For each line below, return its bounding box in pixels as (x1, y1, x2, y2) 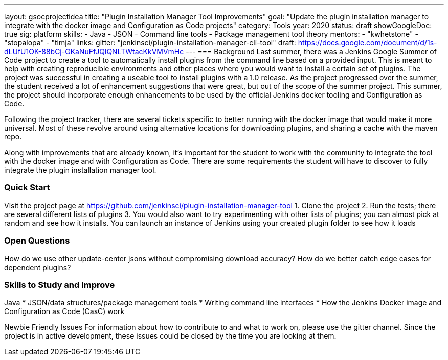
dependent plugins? (4, 262, 71, 272)
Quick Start (4, 182, 50, 193)
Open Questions (4, 235, 70, 246)
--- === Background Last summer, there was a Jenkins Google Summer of (186, 47, 437, 56)
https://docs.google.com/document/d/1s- (298, 38, 437, 47)
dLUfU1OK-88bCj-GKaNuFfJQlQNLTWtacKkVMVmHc (4, 47, 184, 56)
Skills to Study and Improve (4, 279, 115, 290)
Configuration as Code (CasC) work (4, 307, 125, 316)
